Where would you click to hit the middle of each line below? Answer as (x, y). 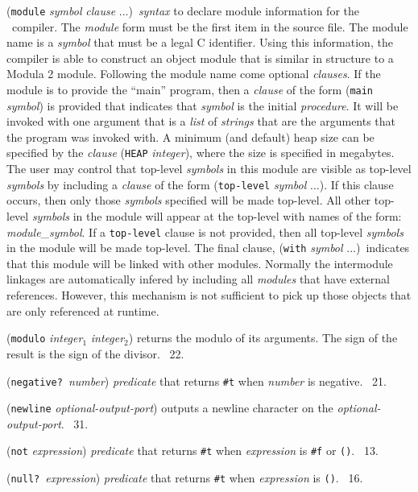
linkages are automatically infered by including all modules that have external (198, 279)
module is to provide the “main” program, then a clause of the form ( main (190, 90)
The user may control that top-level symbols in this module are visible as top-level (209, 169)
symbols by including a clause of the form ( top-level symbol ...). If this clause (200, 184)
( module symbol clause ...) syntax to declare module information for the (183, 10)
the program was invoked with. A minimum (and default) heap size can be (190, 136)
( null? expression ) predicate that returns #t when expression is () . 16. (185, 478)
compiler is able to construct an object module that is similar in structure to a (200, 58)
